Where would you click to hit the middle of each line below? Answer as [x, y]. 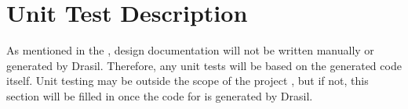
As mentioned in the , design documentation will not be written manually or [190, 50]
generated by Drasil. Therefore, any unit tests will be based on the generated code [204, 65]
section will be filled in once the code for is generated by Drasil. [160, 95]
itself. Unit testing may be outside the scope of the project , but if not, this [188, 81]
